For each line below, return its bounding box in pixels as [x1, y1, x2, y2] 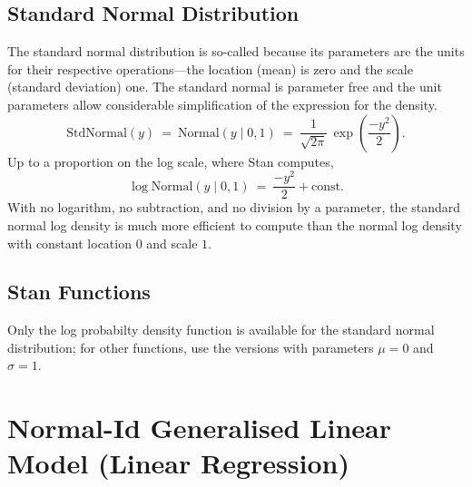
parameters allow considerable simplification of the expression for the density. [7, 94, 438, 113]
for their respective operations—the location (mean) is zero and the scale [7, 59, 413, 78]
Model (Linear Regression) [7, 444, 349, 482]
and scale [146, 233, 198, 252]
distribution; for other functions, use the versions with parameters [7, 337, 374, 356]
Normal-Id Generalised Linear [7, 409, 391, 446]
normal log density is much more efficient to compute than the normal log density [7, 215, 462, 234]
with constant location [7, 233, 132, 252]
